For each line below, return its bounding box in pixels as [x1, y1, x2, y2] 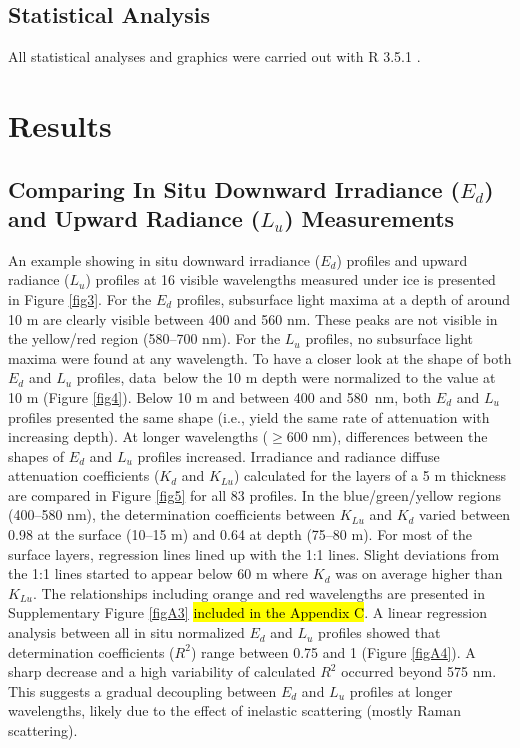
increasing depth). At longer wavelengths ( [8, 426, 269, 447]
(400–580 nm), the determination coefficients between [8, 504, 336, 525]
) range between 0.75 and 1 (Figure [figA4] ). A [190, 641, 476, 662]
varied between [419, 504, 511, 525]
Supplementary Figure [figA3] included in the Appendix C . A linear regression [8, 602, 487, 623]
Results [8, 104, 112, 145]
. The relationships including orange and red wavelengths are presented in [32, 582, 485, 603]
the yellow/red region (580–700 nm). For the [8, 328, 281, 349]
